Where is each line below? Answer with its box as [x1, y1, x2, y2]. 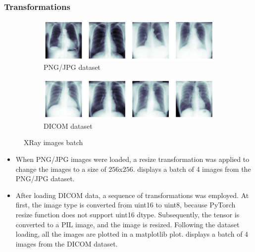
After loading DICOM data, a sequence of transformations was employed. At [15, 190, 249, 200]
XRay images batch [24, 137, 83, 148]
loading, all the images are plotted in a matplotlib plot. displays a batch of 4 [15, 229, 249, 239]
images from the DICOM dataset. [15, 238, 118, 249]
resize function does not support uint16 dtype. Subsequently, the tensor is [15, 209, 240, 219]
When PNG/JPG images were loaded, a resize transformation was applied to [15, 153, 250, 164]
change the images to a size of [15, 163, 106, 174]
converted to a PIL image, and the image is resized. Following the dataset [15, 219, 240, 229]
